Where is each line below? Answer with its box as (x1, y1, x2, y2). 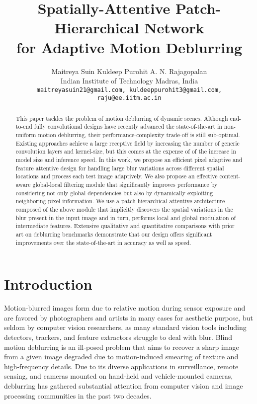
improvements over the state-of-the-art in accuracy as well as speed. (15, 238, 191, 246)
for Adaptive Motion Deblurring (16, 37, 243, 57)
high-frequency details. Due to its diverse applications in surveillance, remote (4, 361, 239, 371)
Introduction (4, 274, 92, 294)
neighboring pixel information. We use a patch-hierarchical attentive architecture (15, 197, 225, 205)
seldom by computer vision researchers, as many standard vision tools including (4, 322, 247, 332)
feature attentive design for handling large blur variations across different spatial (15, 163, 224, 172)
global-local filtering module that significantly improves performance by (32, 180, 218, 189)
